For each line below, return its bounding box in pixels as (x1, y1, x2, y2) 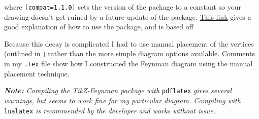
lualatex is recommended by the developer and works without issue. (4, 105, 216, 115)
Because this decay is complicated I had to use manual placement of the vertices (4, 38, 254, 49)
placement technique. (4, 68, 70, 78)
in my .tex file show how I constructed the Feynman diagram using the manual (4, 58, 253, 69)
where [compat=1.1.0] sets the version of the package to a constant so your (4, 2, 242, 12)
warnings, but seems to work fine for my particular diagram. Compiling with (4, 95, 241, 105)
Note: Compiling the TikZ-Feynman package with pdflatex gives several (4, 85, 232, 96)
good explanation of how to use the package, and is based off (4, 21, 193, 32)
